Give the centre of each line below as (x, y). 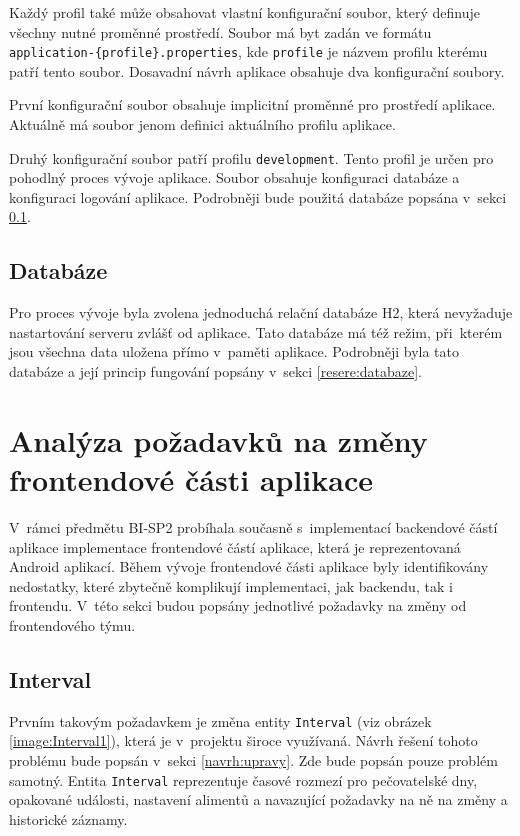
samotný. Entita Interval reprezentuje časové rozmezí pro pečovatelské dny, (243, 779)
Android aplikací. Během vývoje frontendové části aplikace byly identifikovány (249, 566)
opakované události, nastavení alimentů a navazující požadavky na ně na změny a (258, 799)
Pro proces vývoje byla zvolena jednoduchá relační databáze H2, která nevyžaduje (261, 312)
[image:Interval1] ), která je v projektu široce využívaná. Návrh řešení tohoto (243, 740)
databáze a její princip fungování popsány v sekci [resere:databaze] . (216, 371)
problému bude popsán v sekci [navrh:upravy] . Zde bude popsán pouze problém (253, 759)
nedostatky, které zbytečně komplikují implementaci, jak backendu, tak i (231, 585)
